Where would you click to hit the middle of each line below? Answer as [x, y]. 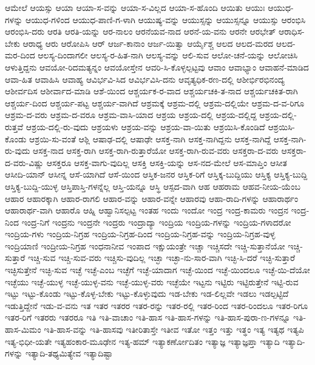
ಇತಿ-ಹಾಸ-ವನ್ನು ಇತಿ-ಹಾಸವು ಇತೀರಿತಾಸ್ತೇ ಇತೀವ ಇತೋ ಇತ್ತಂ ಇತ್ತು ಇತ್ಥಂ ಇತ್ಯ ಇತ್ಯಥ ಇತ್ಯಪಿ [174, 329]
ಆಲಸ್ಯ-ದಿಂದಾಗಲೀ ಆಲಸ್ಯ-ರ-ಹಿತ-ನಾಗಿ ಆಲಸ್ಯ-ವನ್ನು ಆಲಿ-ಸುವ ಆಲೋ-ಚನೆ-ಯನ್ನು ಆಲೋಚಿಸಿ [168, 55]
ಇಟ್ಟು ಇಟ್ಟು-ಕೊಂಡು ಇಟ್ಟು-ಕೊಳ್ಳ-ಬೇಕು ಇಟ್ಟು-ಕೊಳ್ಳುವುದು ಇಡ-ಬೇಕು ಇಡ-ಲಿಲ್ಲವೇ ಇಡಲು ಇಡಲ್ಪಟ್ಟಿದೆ [147, 294]
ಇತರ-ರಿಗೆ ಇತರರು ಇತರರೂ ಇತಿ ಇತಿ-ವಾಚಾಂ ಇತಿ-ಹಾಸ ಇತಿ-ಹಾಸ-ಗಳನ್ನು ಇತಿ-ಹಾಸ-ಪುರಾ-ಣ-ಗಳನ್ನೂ [148, 317]
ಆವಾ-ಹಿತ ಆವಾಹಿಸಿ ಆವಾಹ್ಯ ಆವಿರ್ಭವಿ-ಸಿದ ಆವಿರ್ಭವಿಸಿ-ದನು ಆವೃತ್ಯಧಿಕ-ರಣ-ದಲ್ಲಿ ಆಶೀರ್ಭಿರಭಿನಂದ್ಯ [145, 79]
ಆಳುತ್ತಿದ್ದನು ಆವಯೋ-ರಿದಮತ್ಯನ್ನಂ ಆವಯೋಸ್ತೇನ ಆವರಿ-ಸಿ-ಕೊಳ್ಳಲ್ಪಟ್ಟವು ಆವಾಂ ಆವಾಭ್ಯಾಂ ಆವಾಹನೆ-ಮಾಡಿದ [157, 67]
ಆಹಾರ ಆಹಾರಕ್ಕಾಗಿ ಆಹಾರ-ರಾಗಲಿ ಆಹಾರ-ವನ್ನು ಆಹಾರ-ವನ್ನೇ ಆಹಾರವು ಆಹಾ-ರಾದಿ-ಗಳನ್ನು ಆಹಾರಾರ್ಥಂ [152, 198]
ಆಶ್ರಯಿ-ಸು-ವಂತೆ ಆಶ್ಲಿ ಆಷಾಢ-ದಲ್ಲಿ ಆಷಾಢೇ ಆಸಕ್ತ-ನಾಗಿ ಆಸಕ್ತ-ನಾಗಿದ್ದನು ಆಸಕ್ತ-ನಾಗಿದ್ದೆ [150, 138]
